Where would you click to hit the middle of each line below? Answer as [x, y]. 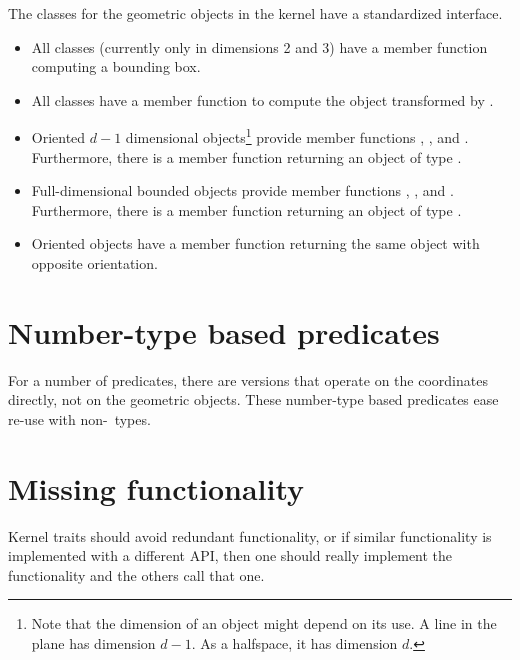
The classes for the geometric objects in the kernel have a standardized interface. [255, 13]
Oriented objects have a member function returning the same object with [255, 243]
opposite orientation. [94, 263]
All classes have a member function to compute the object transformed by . [262, 99]
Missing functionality [156, 487]
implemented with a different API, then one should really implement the [230, 555]
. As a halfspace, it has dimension [294, 643]
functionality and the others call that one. [136, 574]
